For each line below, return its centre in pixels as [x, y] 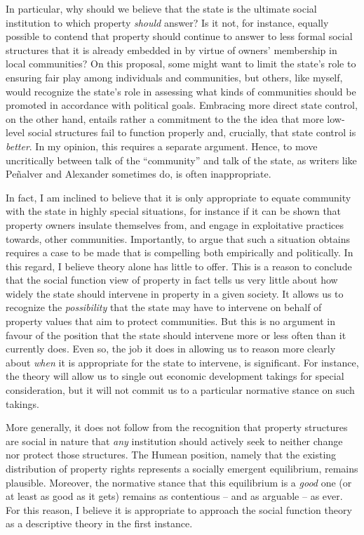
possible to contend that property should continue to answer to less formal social [179, 36]
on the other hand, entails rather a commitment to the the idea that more [165, 118]
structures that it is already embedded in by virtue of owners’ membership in [171, 49]
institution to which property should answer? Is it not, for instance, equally [167, 22]
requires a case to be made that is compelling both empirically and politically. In [180, 252]
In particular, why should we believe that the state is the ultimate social [161, 8]
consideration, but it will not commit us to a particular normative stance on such [180, 390]
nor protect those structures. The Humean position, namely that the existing [171, 455]
